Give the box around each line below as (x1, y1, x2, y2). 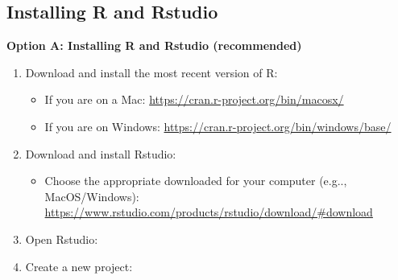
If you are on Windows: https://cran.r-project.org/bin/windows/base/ (44, 117, 392, 134)
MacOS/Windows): (44, 187, 139, 204)
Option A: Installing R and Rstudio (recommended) (6, 37, 302, 54)
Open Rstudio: (25, 230, 98, 247)
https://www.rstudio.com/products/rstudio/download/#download (44, 204, 373, 220)
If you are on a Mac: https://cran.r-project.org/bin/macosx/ (44, 91, 344, 108)
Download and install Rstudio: (25, 145, 176, 162)
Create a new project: (25, 257, 133, 274)
